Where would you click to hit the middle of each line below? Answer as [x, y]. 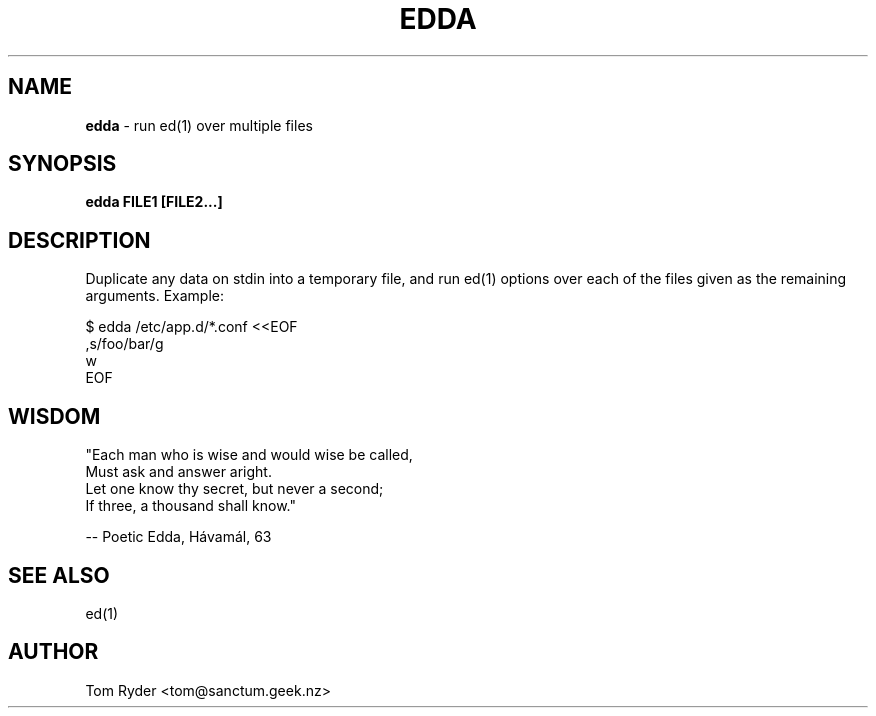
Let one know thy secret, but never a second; [234, 489]
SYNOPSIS [62, 164]
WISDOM [54, 416]
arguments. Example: [154, 296]
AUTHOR [53, 652]
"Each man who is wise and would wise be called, [249, 455]
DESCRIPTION [79, 240]
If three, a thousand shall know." [190, 506]
